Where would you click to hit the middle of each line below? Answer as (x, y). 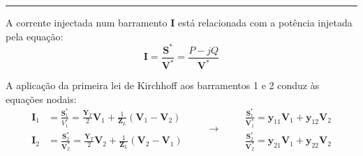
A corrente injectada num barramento (87, 22)
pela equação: (35, 36)
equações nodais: (41, 99)
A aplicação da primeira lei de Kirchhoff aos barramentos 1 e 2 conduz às (163, 85)
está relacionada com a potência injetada (265, 22)
